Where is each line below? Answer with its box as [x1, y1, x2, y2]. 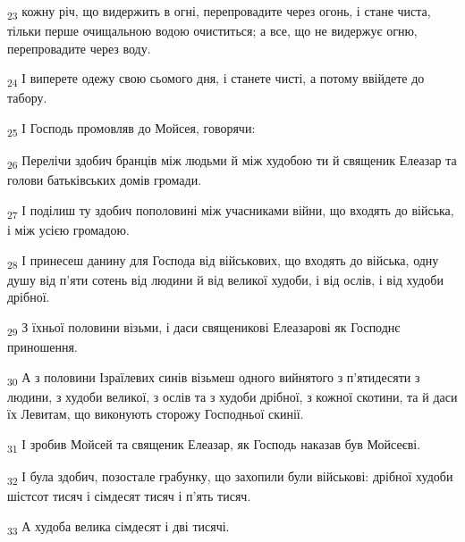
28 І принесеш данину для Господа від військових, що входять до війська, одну [7, 250, 439, 271]
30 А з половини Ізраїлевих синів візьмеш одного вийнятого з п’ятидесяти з [7, 367, 420, 388]
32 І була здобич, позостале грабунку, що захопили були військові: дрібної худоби [7, 467, 453, 488]
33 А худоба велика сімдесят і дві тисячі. [7, 516, 230, 538]
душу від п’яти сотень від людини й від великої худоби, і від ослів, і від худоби [7, 270, 444, 288]
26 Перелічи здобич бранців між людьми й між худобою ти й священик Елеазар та [7, 151, 457, 171]
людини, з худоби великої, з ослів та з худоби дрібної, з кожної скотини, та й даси [7, 387, 458, 405]
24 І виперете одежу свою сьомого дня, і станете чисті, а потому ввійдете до [7, 69, 425, 90]
